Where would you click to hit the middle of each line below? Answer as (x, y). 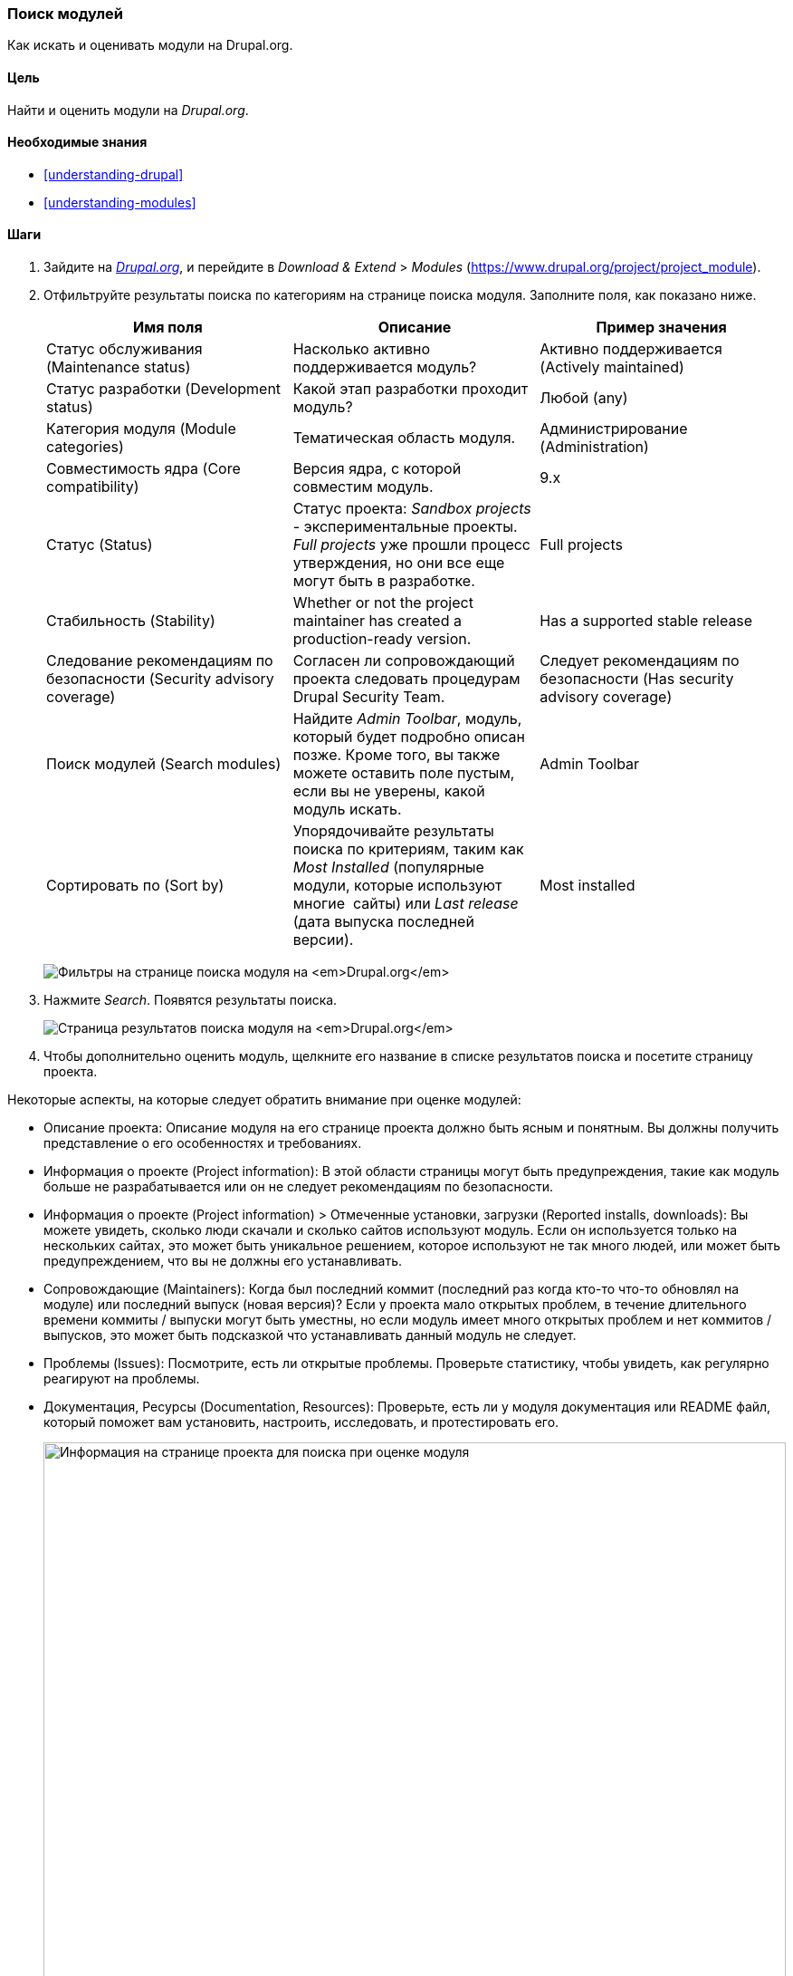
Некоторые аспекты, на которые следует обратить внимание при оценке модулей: (264, 1100)
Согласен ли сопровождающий (404, 661)
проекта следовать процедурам (406, 679)
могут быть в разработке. (384, 581)
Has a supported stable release (646, 621)
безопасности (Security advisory (160, 679)
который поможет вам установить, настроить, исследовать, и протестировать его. (301, 1422)
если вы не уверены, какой (389, 791)
